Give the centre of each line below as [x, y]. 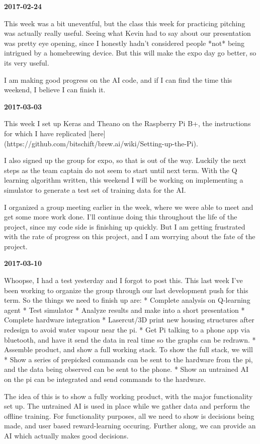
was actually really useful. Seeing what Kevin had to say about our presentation [127, 33]
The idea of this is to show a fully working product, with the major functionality [128, 396]
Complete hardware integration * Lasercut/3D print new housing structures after [129, 320]
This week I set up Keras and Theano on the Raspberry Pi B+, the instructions [127, 123]
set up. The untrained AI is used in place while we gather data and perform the [127, 406]
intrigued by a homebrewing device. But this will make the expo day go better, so [130, 53]
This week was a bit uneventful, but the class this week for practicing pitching [125, 23]
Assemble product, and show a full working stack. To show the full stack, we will [128, 349]
